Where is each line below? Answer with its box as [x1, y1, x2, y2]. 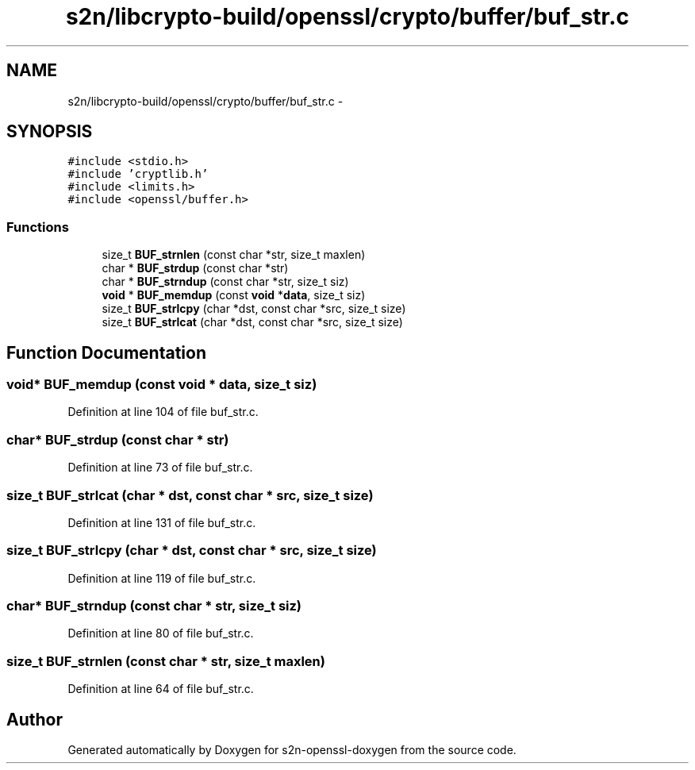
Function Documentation [6, 342, 206, 363]
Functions [6, 218, 69, 235]
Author [6, 709, 63, 730]
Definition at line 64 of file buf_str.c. [67, 682, 254, 696]
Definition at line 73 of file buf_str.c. [67, 460, 253, 475]
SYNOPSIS [6, 121, 93, 142]
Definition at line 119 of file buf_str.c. [67, 571, 256, 585]
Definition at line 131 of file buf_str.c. [67, 515, 256, 529]
